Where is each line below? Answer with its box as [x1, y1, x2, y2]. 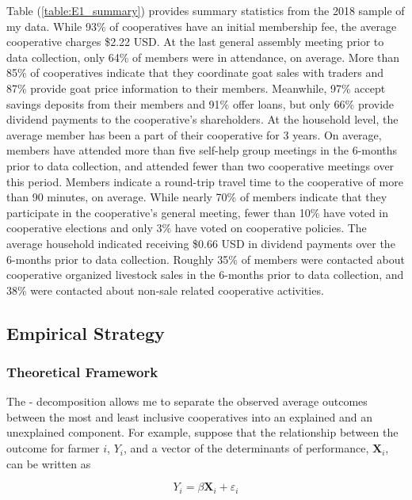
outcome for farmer [6, 440, 100, 456]
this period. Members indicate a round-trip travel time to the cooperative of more [6, 173, 403, 189]
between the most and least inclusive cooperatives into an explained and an [6, 408, 372, 425]
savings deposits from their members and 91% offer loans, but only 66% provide [6, 95, 395, 112]
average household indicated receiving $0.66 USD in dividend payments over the [6, 235, 395, 251]
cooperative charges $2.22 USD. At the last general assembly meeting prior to [6, 33, 384, 50]
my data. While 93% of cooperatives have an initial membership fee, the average [6, 17, 397, 34]
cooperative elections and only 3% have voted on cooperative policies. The [6, 219, 367, 236]
